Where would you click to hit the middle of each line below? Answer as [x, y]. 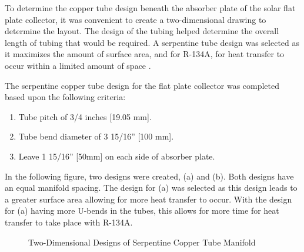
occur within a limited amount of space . [78, 65]
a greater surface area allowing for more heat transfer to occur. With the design [148, 199]
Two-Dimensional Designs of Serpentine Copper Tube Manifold [142, 242]
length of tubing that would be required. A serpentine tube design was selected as [152, 42]
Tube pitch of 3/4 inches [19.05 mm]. [85, 116]
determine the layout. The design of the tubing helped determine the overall [142, 31]
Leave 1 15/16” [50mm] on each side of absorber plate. [117, 156]
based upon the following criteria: [65, 97]
